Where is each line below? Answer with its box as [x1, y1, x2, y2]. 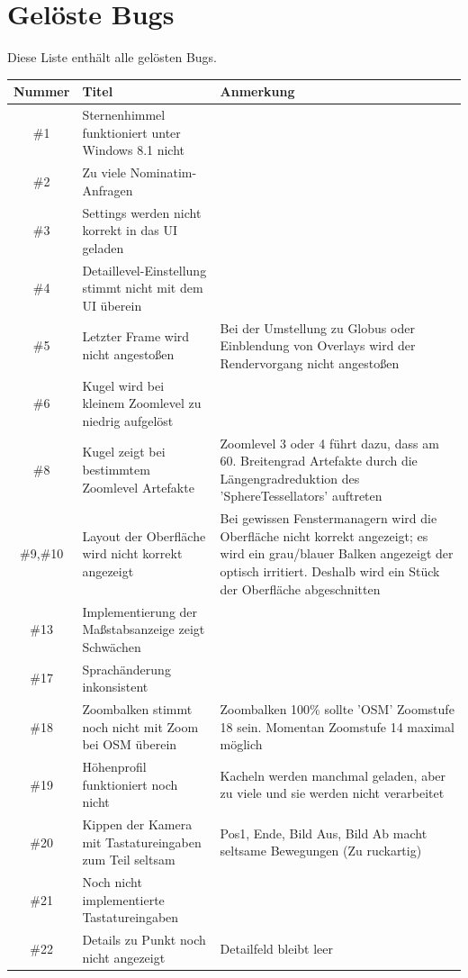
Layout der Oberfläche [82, 526, 206, 545]
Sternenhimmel [82, 105, 166, 124]
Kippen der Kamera [82, 815, 193, 834]
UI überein [82, 295, 142, 314]
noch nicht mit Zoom [82, 717, 199, 736]
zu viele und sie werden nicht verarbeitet [220, 783, 445, 802]
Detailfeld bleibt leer [220, 938, 333, 957]
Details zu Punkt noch [82, 930, 206, 949]
